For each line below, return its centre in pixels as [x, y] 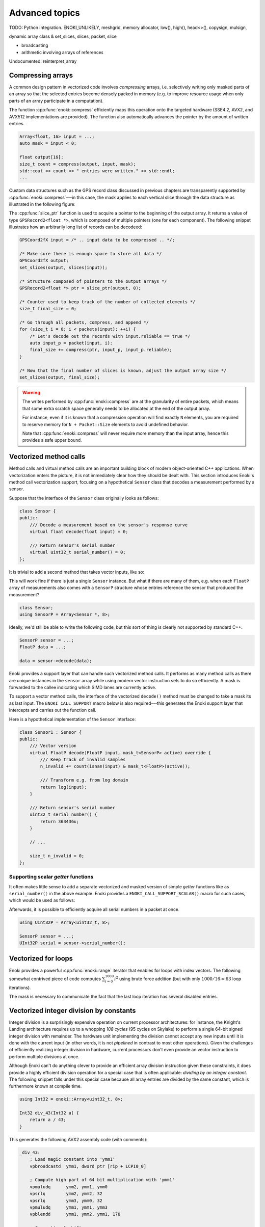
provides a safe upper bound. [52, 440]
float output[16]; [41, 157]
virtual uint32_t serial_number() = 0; [78, 552]
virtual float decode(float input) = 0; [79, 532]
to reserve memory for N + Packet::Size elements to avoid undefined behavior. [106, 424]
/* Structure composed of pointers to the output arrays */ [93, 281]
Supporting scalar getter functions [51, 877]
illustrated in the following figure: [42, 204]
